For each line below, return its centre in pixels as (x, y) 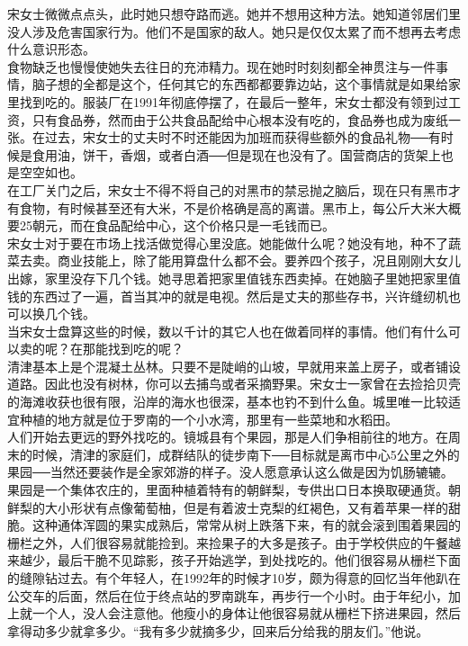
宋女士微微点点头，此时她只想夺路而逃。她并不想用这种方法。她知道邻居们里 (234, 13)
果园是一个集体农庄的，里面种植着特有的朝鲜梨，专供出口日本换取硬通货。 (228, 490)
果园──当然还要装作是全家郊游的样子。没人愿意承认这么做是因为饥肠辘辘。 (230, 472)
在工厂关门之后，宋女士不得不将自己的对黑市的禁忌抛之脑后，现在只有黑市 (228, 189)
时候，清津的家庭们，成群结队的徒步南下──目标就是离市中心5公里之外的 (246, 454)
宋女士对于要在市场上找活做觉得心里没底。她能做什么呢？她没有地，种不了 (228, 242)
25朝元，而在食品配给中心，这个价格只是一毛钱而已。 (177, 225)
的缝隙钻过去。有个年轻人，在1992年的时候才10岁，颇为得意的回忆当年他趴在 (234, 578)
